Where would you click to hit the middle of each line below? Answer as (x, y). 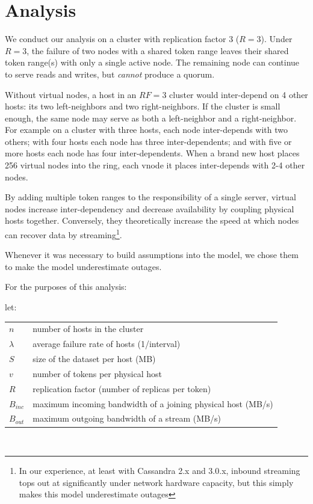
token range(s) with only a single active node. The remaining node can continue (152, 62)
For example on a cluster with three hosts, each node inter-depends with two (147, 130)
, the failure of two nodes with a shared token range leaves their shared (158, 50)
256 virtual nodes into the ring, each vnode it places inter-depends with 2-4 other (155, 165)
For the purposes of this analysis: (66, 287)
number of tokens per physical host (97, 373)
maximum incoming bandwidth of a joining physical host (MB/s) (153, 403)
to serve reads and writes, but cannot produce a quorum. (110, 74)
